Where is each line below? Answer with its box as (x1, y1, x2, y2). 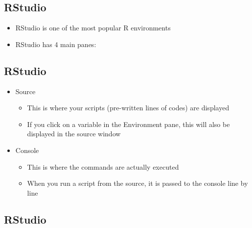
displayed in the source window (27, 128, 121, 139)
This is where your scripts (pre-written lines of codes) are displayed (27, 102, 229, 113)
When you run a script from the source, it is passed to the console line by (27, 178, 248, 188)
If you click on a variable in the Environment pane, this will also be (27, 119, 230, 129)
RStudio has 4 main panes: (15, 39, 96, 49)
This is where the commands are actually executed (27, 161, 179, 172)
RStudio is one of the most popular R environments (15, 23, 171, 33)
